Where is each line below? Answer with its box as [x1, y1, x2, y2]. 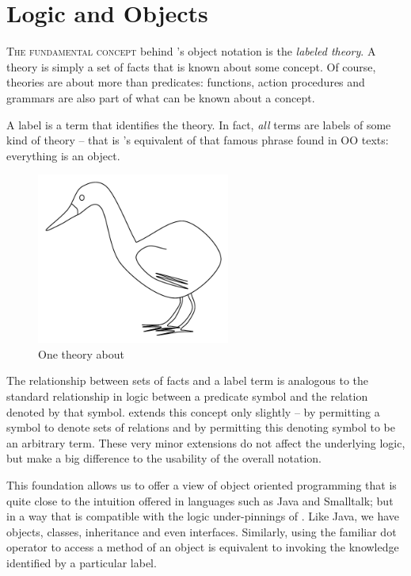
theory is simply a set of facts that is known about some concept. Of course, [6, 58, 376, 75]
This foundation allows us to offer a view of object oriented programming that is [6, 477, 397, 493]
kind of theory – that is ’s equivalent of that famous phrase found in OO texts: [6, 132, 389, 148]
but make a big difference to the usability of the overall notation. [6, 450, 322, 467]
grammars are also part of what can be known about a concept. [6, 89, 315, 106]
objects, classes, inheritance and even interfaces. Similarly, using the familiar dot [6, 523, 397, 540]
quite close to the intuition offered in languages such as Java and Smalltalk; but [6, 492, 394, 509]
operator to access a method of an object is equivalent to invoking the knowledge [6, 539, 399, 555]
